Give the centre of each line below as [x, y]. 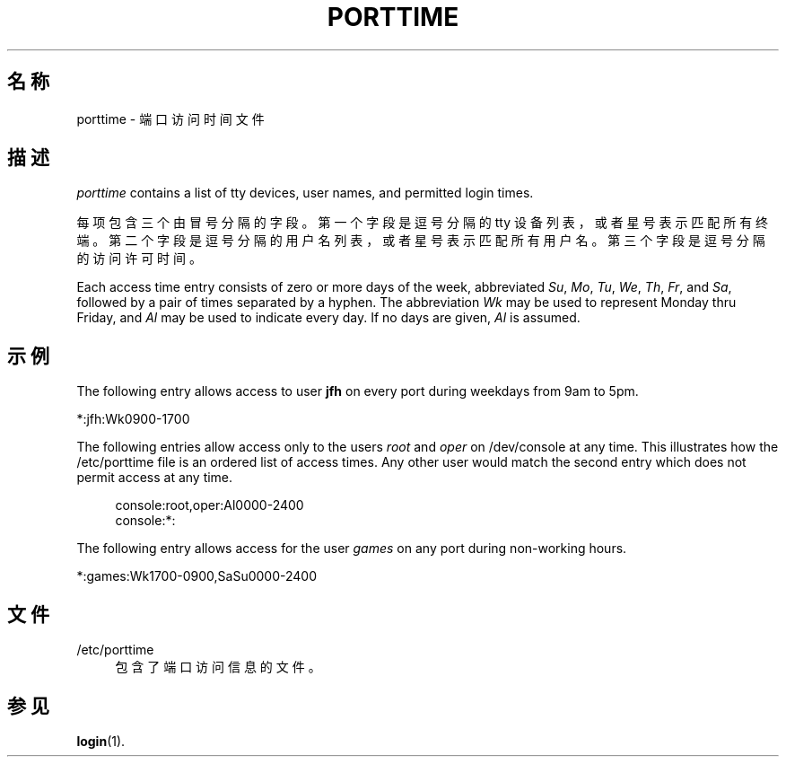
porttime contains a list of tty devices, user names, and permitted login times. [305, 193]
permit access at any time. [155, 478]
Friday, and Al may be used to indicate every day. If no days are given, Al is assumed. [328, 318]
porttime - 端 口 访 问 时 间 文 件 [170, 119]
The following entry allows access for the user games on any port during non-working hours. [352, 549]
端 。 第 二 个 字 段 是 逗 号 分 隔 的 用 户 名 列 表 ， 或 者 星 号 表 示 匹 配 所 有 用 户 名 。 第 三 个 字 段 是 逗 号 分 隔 [421, 241]
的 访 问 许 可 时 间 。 [139, 259]
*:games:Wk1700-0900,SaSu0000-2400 [196, 576]
